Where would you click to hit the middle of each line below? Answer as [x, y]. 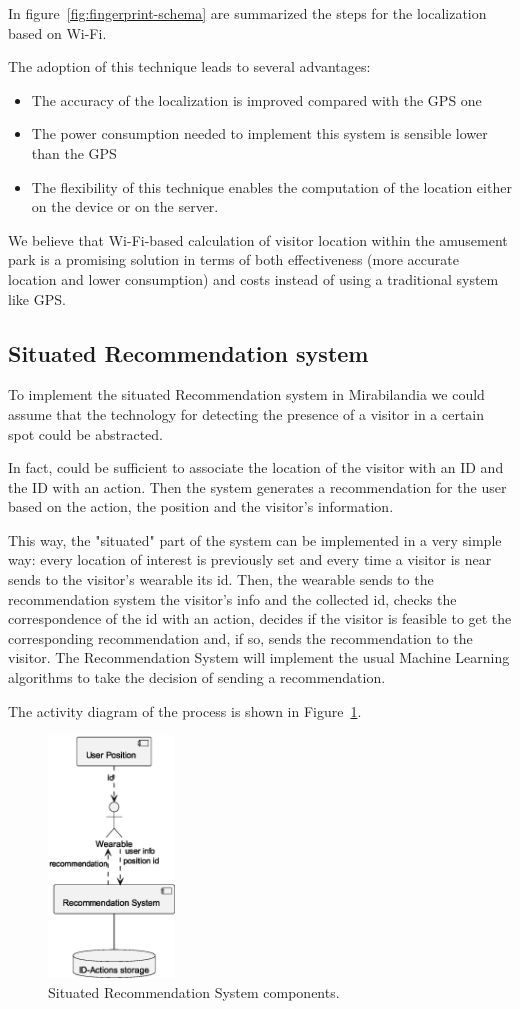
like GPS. [37, 298]
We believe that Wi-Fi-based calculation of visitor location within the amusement [258, 239]
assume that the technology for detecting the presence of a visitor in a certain [246, 413]
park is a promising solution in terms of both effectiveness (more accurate [233, 259]
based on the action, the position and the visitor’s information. [201, 506]
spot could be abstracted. [85, 433]
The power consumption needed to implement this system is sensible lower [259, 133]
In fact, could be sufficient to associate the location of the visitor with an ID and [256, 467]
